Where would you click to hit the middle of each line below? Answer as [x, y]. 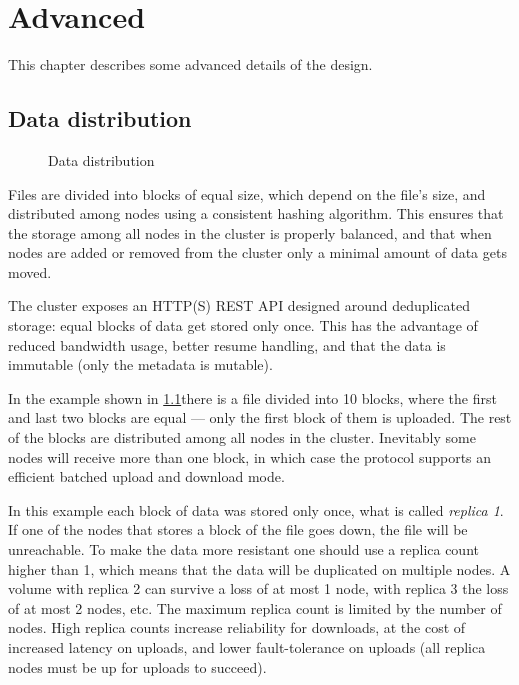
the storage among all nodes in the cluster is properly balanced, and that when [250, 232]
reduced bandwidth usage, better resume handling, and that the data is [227, 344]
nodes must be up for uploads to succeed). [137, 666]
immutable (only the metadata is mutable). [140, 364]
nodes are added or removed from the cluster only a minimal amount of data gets [257, 252]
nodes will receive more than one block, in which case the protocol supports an [250, 456]
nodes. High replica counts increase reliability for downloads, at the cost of [237, 627]
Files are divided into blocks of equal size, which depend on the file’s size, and [247, 193]
